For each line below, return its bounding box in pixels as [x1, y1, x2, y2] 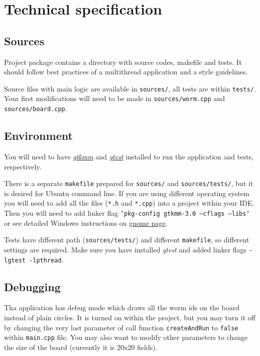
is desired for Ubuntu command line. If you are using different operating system [4, 188, 249, 198]
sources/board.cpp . [4, 103, 67, 114]
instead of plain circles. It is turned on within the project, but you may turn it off [4, 312, 255, 323]
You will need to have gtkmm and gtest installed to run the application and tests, [4, 151, 253, 161]
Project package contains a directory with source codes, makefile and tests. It [4, 56, 242, 67]
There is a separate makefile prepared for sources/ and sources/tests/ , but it [4, 178, 253, 189]
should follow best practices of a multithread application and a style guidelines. [4, 66, 248, 77]
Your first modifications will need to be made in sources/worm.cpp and [4, 93, 225, 104]
